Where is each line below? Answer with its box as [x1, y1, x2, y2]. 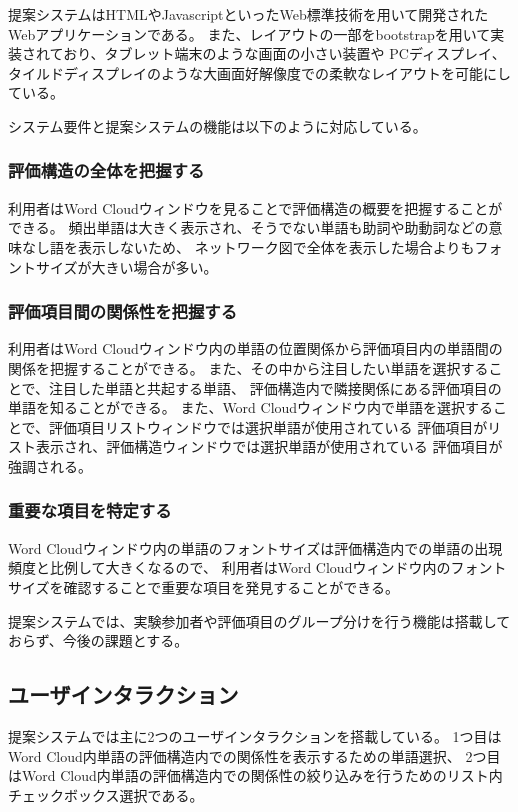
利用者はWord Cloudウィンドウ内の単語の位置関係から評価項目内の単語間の [8, 338, 503, 359]
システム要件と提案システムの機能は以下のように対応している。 [8, 115, 427, 136]
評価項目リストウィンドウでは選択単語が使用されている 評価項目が [49, 416, 488, 437]
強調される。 [8, 455, 92, 476]
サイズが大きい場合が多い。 [35, 256, 218, 277]
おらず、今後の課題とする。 [8, 630, 189, 651]
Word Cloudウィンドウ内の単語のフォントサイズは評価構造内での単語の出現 [8, 537, 503, 558]
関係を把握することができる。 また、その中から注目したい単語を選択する [8, 357, 489, 378]
